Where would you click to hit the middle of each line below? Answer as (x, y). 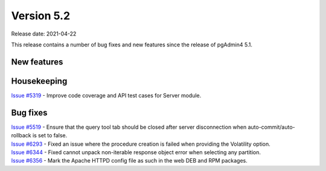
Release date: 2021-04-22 (44, 34)
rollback (21, 135)
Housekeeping (39, 81)
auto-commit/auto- (271, 127)
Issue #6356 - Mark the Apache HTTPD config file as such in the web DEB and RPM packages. (129, 161)
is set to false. (50, 135)
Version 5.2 (41, 16)
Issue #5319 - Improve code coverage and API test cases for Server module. (106, 95)
